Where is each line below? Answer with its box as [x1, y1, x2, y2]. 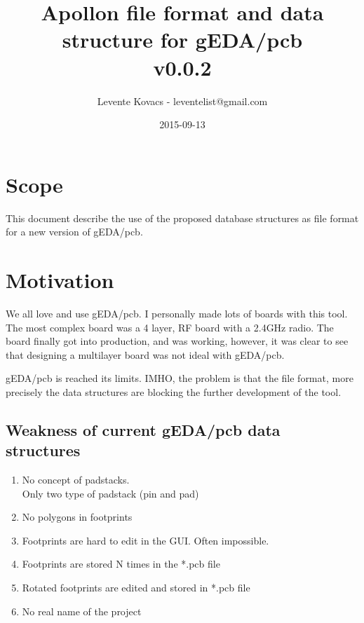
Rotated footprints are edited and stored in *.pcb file [22, 580, 250, 595]
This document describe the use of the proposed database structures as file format [6, 210, 359, 225]
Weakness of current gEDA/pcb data [6, 418, 281, 440]
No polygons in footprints [22, 509, 133, 524]
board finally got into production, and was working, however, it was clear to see [6, 334, 349, 348]
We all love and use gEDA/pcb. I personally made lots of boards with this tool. [6, 306, 348, 320]
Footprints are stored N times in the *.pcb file [22, 556, 220, 571]
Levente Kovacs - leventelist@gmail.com [97, 93, 268, 108]
